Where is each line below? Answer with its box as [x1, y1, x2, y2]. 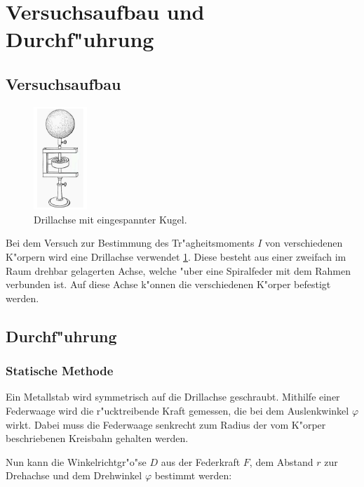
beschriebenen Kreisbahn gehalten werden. [6, 431, 189, 446]
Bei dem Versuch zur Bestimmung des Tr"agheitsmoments [6, 235, 255, 250]
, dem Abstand [249, 454, 314, 469]
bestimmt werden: [154, 468, 232, 483]
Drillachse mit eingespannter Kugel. [34, 212, 187, 226]
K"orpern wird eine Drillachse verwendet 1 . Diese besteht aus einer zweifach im [6, 249, 346, 264]
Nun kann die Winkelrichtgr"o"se [6, 454, 147, 469]
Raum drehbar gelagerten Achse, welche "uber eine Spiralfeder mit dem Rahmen [6, 263, 351, 278]
